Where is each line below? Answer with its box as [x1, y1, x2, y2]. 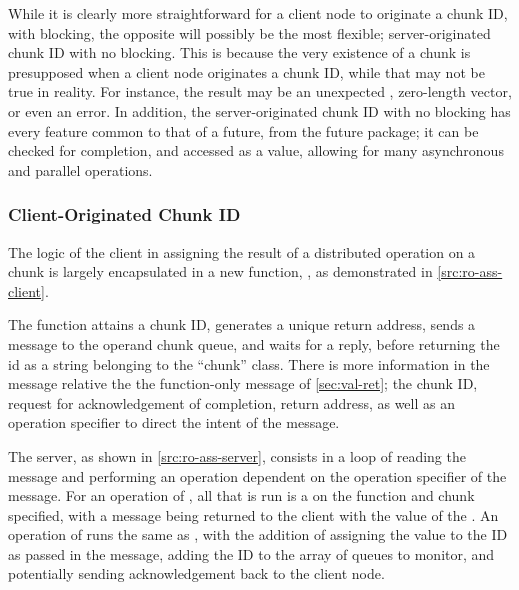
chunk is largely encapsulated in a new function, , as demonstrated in [8, 261, 433, 282]
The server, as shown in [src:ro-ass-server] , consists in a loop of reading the [8, 445, 466, 466]
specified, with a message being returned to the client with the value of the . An [8, 504, 499, 525]
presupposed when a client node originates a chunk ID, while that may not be [8, 61, 485, 82]
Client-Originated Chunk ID [8, 202, 241, 227]
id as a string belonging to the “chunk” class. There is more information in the [8, 353, 490, 374]
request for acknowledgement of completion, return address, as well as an [8, 392, 455, 413]
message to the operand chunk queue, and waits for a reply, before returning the [8, 333, 500, 354]
